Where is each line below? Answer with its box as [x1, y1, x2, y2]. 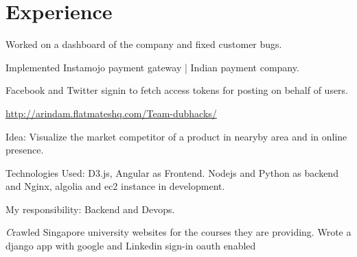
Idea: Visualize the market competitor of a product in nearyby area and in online [5, 129, 347, 143]
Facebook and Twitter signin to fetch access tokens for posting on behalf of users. [5, 83, 349, 97]
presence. [5, 143, 44, 157]
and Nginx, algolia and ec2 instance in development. [5, 179, 225, 193]
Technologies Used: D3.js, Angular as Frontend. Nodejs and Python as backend [5, 165, 338, 180]
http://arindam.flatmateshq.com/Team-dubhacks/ [5, 106, 217, 120]
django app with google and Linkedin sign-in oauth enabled [5, 238, 256, 253]
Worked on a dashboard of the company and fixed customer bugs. [5, 37, 282, 51]
